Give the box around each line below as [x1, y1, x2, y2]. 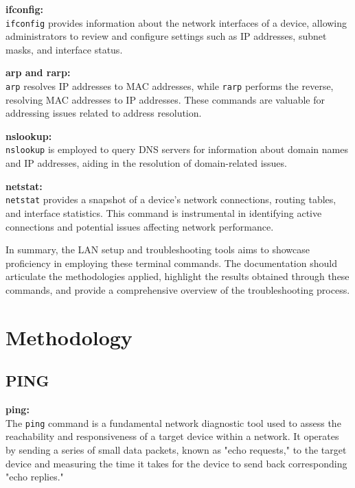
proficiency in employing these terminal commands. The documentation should [5, 255, 337, 270]
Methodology [5, 323, 133, 351]
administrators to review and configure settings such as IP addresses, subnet [5, 29, 327, 43]
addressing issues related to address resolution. [5, 106, 202, 120]
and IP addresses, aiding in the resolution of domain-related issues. [5, 156, 287, 170]
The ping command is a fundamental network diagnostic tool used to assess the [5, 415, 341, 430]
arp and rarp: [5, 65, 71, 80]
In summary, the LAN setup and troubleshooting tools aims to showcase [5, 242, 310, 257]
